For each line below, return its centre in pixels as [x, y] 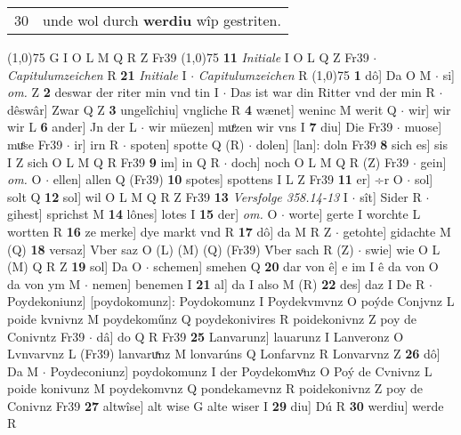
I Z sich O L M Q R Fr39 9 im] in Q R [113, 161]
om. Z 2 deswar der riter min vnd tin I [113, 92]
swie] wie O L [403, 249]
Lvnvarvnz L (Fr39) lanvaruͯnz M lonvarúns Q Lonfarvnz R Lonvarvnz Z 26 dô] [224, 354]
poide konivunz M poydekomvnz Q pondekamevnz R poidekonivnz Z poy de [215, 388]
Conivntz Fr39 [46, 336]
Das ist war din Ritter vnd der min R [332, 92]
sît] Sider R [391, 196]
